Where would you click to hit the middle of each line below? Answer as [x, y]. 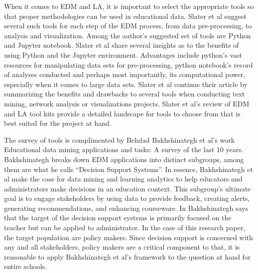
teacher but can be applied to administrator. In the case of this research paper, [125, 227]
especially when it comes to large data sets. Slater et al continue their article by [126, 84]
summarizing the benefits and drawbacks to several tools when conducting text [125, 94]
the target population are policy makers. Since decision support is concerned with [129, 237]
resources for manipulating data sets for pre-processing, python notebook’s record [129, 64]
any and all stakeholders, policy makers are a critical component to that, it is [122, 247]
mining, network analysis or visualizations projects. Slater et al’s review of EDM [127, 103]
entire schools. [26, 266]
